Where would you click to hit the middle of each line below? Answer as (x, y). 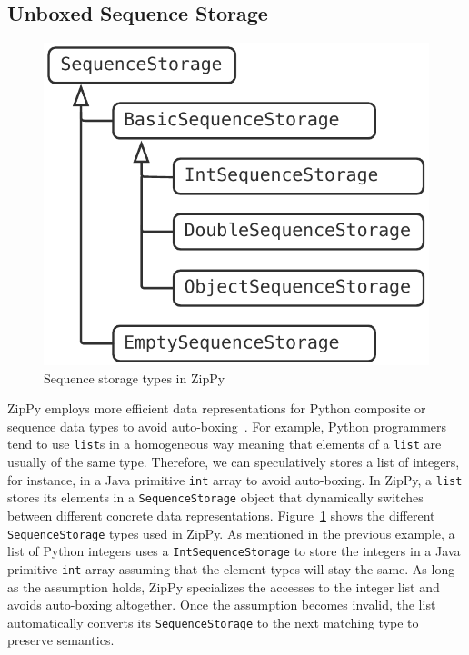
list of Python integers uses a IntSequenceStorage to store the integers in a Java (234, 551)
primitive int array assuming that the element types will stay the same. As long (231, 568)
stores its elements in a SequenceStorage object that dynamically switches (215, 497)
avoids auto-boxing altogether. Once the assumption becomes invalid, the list (222, 605)
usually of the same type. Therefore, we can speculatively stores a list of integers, (234, 462)
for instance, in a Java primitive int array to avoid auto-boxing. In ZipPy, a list (235, 479)
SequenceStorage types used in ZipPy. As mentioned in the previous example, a (231, 533)
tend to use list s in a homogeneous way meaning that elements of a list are (225, 444)
